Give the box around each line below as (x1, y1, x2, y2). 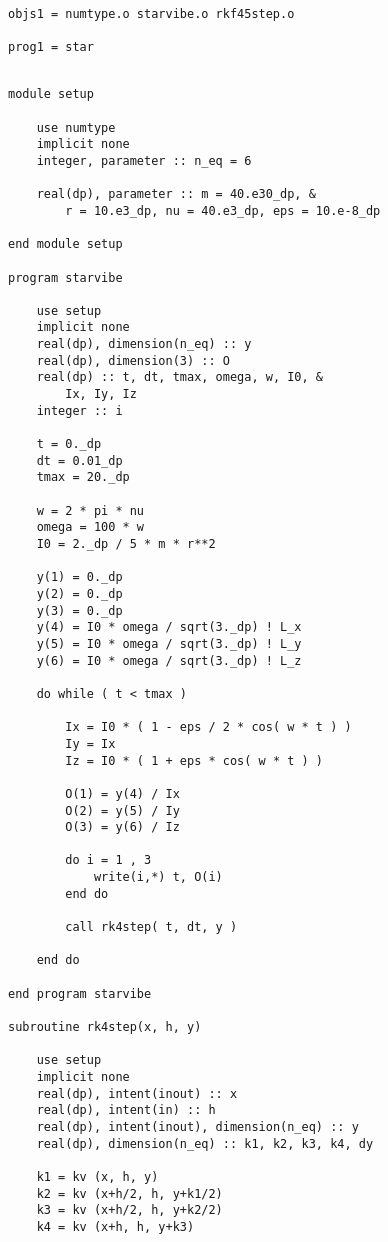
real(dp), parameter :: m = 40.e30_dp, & (36, 187, 316, 202)
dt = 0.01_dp (36, 453, 123, 468)
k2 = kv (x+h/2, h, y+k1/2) (36, 1186, 223, 1201)
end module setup (8, 237, 123, 252)
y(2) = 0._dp (36, 586, 123, 601)
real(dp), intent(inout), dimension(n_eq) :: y (36, 1119, 359, 1134)
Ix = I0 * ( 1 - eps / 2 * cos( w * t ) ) (65, 720, 352, 735)
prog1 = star (8, 39, 94, 54)
